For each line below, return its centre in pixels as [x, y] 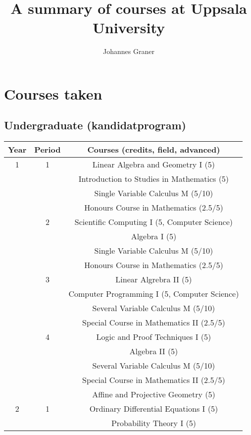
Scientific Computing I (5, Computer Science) [153, 222]
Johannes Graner [129, 51]
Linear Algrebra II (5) [154, 279]
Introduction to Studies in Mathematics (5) [154, 179]
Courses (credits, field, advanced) [154, 150]
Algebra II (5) [154, 351]
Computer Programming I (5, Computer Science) [154, 294]
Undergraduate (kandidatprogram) [95, 125]
